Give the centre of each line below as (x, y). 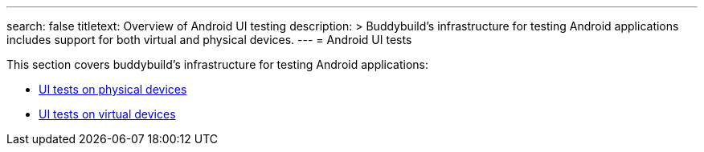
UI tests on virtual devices (107, 114)
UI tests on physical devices (113, 89)
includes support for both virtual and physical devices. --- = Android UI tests (209, 40)
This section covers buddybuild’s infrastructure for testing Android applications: (218, 64)
